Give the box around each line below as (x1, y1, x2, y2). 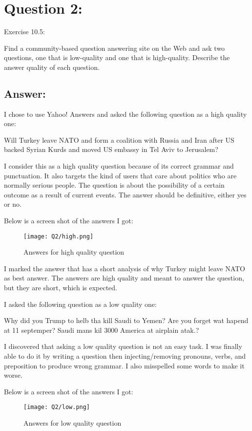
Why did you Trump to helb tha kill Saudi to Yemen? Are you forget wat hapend (4, 315, 249, 325)
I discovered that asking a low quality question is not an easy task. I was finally (4, 341, 242, 351)
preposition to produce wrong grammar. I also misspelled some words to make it (4, 360, 245, 370)
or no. (4, 199, 21, 209)
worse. (4, 370, 22, 380)
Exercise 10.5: (4, 26, 45, 37)
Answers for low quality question (23, 418, 122, 428)
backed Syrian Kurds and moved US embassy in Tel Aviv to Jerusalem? (4, 144, 218, 154)
